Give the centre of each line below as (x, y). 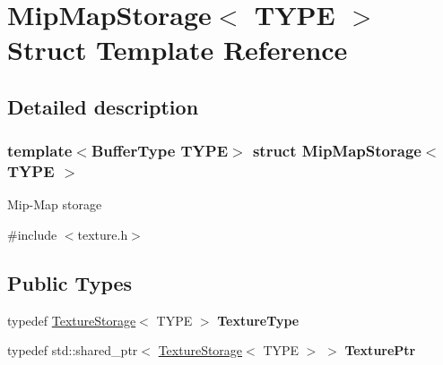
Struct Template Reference (178, 50)
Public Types (70, 283)
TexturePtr (380, 350)
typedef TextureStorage (72, 320)
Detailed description (103, 106)
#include (32, 235)
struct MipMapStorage (337, 151)
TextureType (258, 320)
